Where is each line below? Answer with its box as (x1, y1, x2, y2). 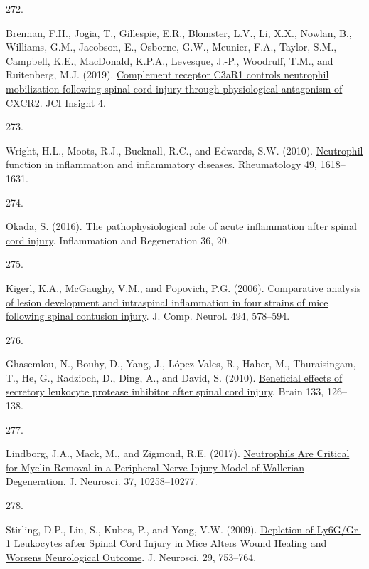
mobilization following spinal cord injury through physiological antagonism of (6, 80, 343, 95)
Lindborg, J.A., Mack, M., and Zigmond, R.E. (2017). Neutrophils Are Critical (6, 446, 350, 461)
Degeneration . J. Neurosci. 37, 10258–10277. (6, 474, 198, 489)
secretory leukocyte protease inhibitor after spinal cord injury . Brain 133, (6, 384, 324, 399)
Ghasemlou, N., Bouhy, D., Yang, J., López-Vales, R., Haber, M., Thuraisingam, (6, 356, 356, 371)
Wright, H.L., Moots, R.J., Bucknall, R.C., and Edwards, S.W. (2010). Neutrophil (6, 142, 363, 157)
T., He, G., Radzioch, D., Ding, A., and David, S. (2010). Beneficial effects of (6, 370, 343, 385)
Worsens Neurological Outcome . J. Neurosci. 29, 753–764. (6, 549, 257, 564)
